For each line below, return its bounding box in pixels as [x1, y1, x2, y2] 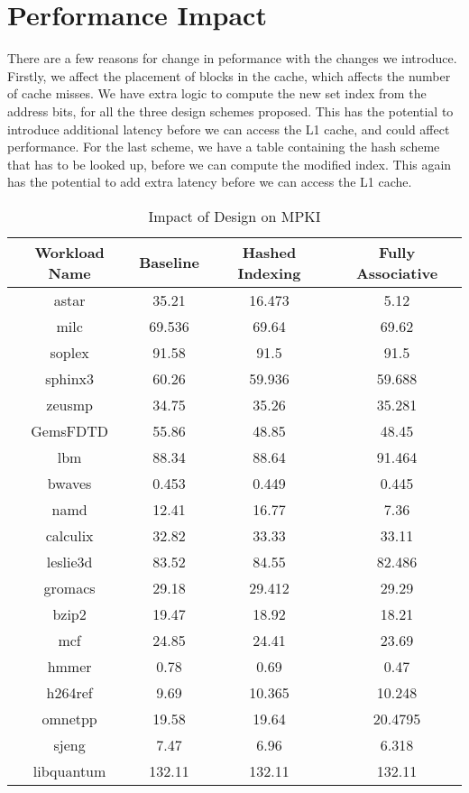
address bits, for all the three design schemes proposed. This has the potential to [7, 101, 454, 120]
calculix [45, 524, 94, 546]
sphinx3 [45, 367, 95, 389]
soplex [50, 341, 89, 363]
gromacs [43, 576, 96, 598]
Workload [34, 241, 105, 263]
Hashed [242, 241, 297, 263]
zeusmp [46, 393, 93, 415]
